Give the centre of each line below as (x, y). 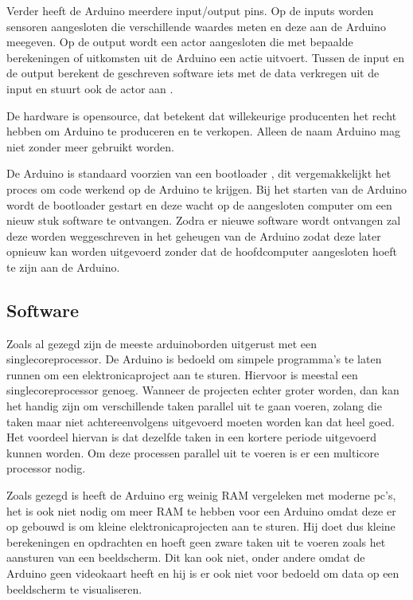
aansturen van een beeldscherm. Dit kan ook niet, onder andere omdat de (186, 557)
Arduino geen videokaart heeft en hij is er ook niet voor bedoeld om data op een (203, 573)
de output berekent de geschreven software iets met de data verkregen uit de (193, 73)
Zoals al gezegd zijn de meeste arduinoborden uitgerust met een (162, 343)
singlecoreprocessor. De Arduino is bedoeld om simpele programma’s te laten (194, 359)
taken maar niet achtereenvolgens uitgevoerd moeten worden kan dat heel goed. (201, 421)
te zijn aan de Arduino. (63, 267)
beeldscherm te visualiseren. (74, 588)
